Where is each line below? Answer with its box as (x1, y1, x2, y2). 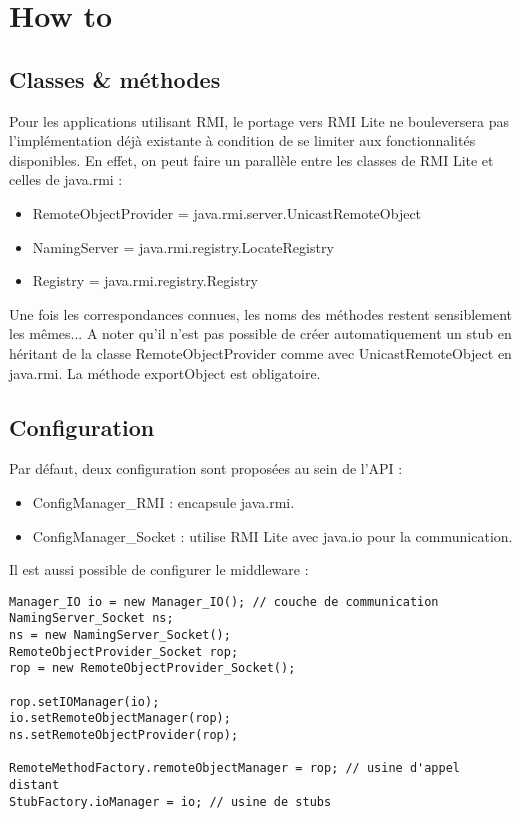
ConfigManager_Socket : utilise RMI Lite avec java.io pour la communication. (32, 525, 513, 546)
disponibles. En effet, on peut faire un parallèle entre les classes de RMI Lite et (9, 149, 494, 170)
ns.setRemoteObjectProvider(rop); (9, 727, 239, 742)
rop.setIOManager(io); (9, 694, 160, 709)
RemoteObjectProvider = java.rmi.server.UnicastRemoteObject (32, 202, 422, 223)
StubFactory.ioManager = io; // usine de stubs (9, 794, 332, 809)
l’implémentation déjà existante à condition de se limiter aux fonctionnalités (9, 130, 476, 151)
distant (9, 777, 60, 792)
